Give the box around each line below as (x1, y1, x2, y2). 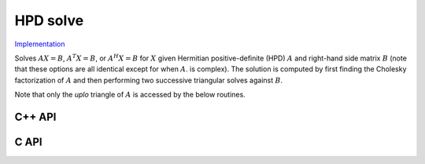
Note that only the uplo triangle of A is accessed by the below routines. (14, 90, 246, 100)
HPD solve (14, 12, 84, 29)
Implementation (14, 39, 65, 49)
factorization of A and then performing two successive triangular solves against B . (14, 75, 283, 85)
